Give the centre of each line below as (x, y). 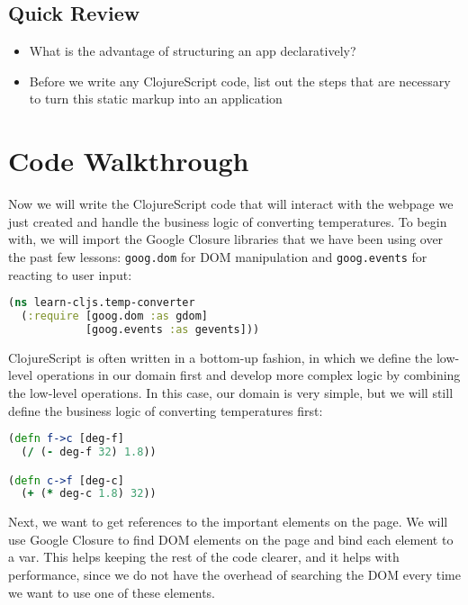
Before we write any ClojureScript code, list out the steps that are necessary (240, 81)
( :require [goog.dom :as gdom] (114, 316)
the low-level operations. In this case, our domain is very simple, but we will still (231, 392)
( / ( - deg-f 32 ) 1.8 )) (89, 452)
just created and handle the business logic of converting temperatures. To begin (228, 221)
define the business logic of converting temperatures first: (166, 410)
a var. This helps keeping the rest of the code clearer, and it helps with (204, 557)
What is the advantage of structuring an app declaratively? (193, 51)
